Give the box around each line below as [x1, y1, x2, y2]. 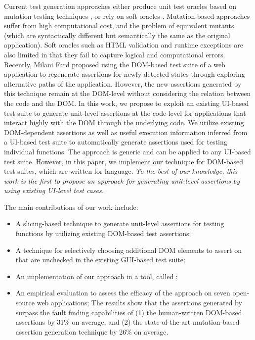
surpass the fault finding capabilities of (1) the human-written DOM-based [15, 307, 242, 317]
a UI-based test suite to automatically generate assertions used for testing [4, 137, 227, 147]
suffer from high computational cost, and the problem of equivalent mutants [4, 20, 234, 31]
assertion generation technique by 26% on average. [15, 326, 169, 337]
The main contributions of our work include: [4, 201, 138, 212]
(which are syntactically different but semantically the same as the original [4, 30, 230, 40]
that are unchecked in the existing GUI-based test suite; [15, 254, 185, 265]
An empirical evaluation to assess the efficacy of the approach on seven [15, 288, 230, 298]
